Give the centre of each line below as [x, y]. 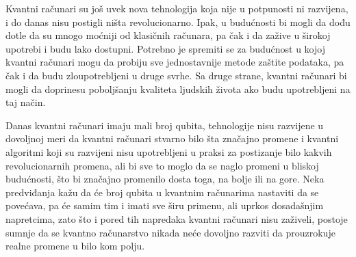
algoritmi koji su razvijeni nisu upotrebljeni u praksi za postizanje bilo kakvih [169, 151]
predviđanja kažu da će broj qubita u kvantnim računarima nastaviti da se [162, 192]
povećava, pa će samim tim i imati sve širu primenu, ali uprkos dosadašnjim [165, 205]
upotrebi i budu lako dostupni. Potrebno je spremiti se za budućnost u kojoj [165, 48]
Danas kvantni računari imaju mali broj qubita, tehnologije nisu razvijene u [165, 125]
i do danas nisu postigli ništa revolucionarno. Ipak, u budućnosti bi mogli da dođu [178, 22]
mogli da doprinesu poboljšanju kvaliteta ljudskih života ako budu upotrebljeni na [178, 89]
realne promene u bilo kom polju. [75, 246]
